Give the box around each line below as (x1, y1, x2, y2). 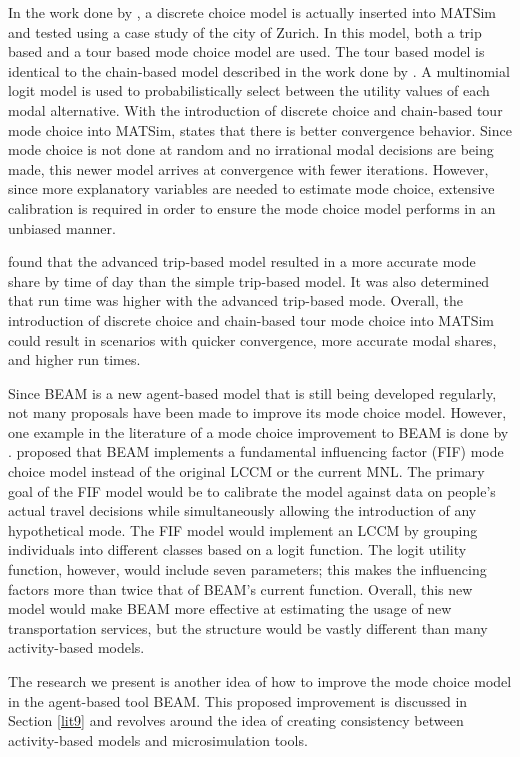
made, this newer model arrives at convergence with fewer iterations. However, (8, 158, 489, 179)
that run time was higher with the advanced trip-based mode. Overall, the (8, 290, 463, 311)
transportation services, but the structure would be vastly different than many (8, 617, 488, 638)
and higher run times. (8, 349, 141, 370)
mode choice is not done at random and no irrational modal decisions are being (8, 139, 494, 160)
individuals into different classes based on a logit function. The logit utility (8, 539, 467, 560)
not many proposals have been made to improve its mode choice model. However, (8, 402, 507, 423)
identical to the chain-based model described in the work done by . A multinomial (8, 60, 510, 81)
